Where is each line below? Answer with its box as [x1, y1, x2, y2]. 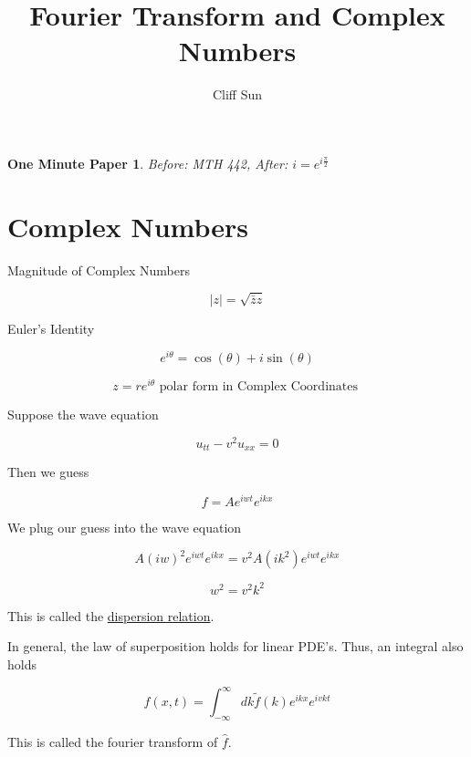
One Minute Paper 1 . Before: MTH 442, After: [7, 153, 288, 172]
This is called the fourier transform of [7, 731, 218, 751]
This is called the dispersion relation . [7, 606, 215, 625]
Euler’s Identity [7, 318, 95, 337]
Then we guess [7, 462, 89, 482]
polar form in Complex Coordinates [159, 380, 358, 394]
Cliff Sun [212, 85, 263, 104]
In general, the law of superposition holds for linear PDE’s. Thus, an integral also [7, 637, 464, 656]
